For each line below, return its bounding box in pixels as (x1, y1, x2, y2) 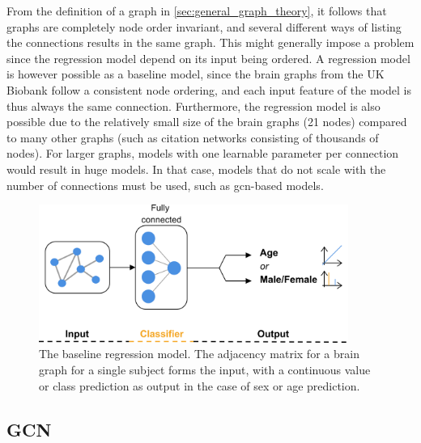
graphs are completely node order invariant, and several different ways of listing (6, 18, 402, 35)
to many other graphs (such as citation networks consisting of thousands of (6, 129, 379, 146)
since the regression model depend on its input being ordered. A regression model (6, 49, 410, 66)
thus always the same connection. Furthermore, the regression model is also (6, 97, 381, 114)
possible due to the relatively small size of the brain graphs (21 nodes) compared (6, 113, 407, 130)
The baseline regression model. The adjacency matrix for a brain (39, 345, 359, 362)
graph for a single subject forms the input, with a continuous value (39, 361, 371, 378)
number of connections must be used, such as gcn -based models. (6, 176, 324, 193)
